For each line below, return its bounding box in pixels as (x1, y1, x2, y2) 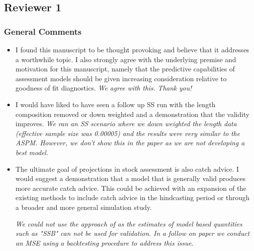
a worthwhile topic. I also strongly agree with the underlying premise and (15, 54, 236, 64)
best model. (15, 147, 48, 157)
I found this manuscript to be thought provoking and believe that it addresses (15, 45, 250, 54)
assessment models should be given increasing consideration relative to (15, 73, 227, 83)
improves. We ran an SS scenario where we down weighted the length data (15, 118, 237, 129)
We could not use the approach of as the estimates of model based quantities (15, 218, 243, 228)
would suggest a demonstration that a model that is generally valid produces (15, 173, 246, 183)
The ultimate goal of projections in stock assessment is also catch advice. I (15, 163, 239, 174)
